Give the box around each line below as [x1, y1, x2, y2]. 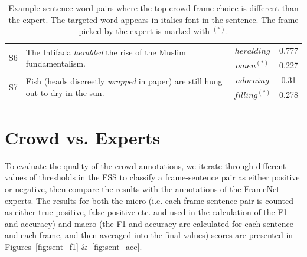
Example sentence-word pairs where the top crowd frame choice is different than [8, 2, 299, 14]
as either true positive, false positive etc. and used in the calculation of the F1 [5, 206, 288, 218]
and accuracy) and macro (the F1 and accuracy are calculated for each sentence [5, 217, 293, 229]
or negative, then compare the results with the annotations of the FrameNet [5, 182, 280, 195]
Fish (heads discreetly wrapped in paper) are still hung [25, 75, 223, 87]
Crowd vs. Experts [5, 125, 161, 149]
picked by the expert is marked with [79, 25, 210, 37]
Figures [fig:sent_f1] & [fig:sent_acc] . [5, 240, 142, 252]
